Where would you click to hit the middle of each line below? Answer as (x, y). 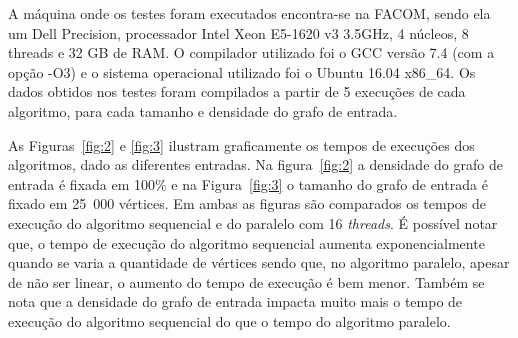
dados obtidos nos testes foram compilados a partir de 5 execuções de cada (237, 91)
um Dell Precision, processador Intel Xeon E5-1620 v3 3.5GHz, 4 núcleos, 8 (238, 32)
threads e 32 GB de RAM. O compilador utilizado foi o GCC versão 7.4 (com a (251, 52)
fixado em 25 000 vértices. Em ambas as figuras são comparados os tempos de (247, 203)
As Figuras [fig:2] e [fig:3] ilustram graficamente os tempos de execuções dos (241, 144)
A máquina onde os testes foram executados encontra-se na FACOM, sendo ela (249, 13)
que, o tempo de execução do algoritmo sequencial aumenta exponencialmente (246, 242)
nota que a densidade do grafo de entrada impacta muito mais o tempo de (235, 301)
